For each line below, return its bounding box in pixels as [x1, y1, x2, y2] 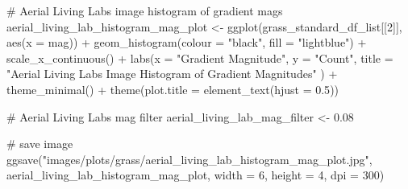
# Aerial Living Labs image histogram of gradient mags [6, 2, 283, 18]
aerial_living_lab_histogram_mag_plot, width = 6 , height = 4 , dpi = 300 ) [6, 166, 385, 183]
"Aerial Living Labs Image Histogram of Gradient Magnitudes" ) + [6, 65, 338, 82]
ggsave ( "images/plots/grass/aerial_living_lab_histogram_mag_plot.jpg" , [6, 150, 373, 167]
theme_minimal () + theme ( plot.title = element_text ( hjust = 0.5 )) [6, 80, 339, 97]
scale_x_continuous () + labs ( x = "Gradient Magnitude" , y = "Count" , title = [6, 49, 393, 66]
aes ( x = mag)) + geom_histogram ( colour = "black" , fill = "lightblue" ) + [6, 34, 367, 51]
